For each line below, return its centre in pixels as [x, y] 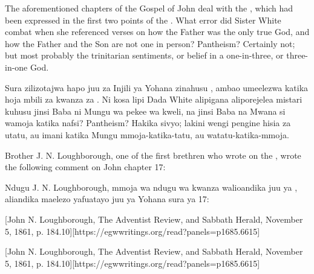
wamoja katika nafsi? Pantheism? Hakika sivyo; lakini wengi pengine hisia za [148, 123]
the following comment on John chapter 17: [85, 167]
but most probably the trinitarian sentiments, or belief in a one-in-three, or [144, 55]
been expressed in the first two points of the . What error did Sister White [143, 20]
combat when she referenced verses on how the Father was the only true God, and [157, 32]
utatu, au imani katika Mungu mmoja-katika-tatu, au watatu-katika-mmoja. [147, 134]
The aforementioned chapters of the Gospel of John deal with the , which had [149, 8]
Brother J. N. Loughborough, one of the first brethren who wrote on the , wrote [153, 155]
